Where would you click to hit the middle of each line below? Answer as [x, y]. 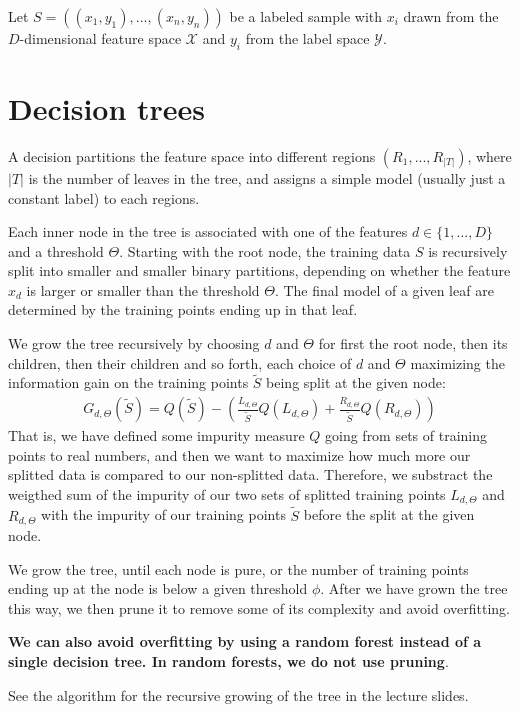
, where [489, 155]
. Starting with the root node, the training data [265, 250]
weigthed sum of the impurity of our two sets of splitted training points [227, 493]
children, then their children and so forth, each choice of [180, 362]
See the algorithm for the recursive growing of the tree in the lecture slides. [238, 694]
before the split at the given [389, 514]
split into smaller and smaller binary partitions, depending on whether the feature [259, 270]
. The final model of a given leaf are [384, 289]
